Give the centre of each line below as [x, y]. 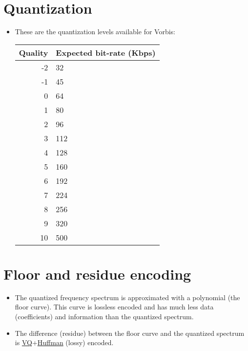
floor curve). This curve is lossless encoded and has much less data [114, 307]
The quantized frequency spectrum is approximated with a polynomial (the [127, 297]
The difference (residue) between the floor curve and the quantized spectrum [130, 333]
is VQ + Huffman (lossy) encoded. [64, 342]
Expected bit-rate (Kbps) [106, 52]
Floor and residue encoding [97, 274]
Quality [33, 52]
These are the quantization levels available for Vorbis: [95, 32]
